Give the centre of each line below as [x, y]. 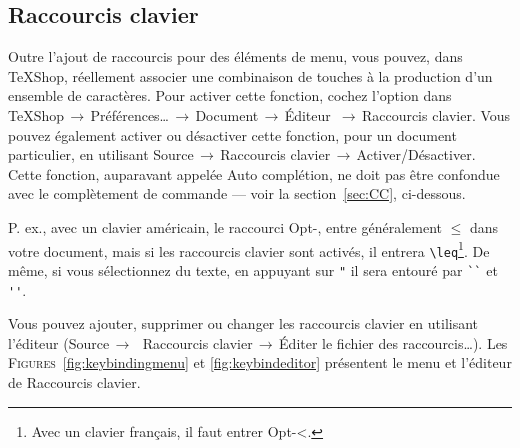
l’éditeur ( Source [59, 342]
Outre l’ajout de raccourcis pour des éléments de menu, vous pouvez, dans [235, 56]
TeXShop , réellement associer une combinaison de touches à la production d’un [250, 75]
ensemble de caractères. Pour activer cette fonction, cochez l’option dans [230, 95]
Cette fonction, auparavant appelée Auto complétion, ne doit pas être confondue [254, 173]
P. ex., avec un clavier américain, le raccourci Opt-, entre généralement [225, 226]
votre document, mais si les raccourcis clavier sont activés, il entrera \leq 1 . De [249, 249]
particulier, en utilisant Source [101, 154]
